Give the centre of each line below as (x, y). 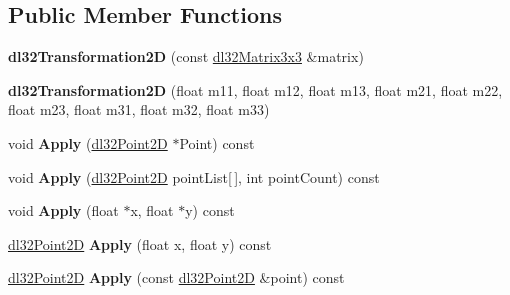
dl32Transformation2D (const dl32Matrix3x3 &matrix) (186, 56)
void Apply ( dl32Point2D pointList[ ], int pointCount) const (194, 176)
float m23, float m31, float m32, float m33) (139, 109)
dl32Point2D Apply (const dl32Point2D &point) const (176, 277)
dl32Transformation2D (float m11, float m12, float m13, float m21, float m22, (255, 89)
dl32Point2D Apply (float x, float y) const (140, 243)
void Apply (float (63, 210)
